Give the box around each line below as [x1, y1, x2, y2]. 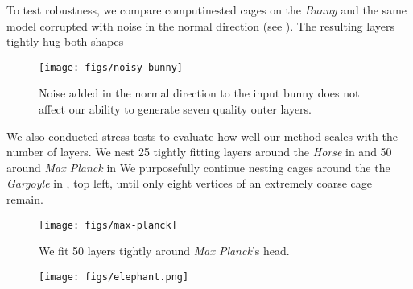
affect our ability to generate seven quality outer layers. [39, 101, 312, 118]
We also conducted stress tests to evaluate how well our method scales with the [6, 127, 398, 144]
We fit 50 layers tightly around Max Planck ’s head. [39, 242, 290, 259]
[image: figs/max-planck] [39, 219, 177, 231]
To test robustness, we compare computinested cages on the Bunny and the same [6, 2, 407, 18]
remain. [6, 191, 43, 207]
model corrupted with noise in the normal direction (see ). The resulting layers [6, 17, 394, 34]
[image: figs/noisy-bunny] [39, 61, 183, 73]
